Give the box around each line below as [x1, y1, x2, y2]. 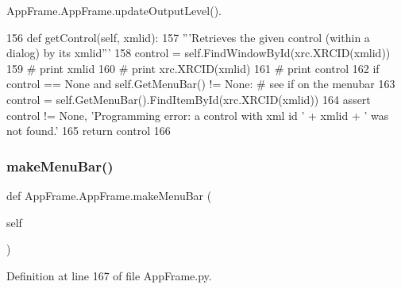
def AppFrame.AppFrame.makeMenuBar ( [6, 187, 212, 203]
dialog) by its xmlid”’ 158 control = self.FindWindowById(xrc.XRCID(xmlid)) [6, 44, 391, 61]
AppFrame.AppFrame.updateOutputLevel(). [6, 2, 222, 18]
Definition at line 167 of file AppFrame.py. [6, 267, 212, 283]
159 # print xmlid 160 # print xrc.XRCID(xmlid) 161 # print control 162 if [6, 60, 380, 76]
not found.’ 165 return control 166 [6, 122, 171, 139]
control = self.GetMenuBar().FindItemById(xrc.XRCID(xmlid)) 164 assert [6, 91, 371, 107]
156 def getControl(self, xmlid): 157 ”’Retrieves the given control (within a [6, 29, 370, 45]
